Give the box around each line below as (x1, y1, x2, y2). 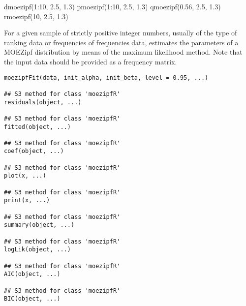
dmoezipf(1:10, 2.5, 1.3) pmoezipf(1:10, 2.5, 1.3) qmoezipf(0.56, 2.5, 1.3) (4, 1, 221, 11)
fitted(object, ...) (4, 123, 71, 130)
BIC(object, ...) (4, 295, 61, 303)
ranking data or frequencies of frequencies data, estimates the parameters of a (4, 37, 239, 47)
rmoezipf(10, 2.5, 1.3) (4, 11, 68, 21)
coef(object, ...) (4, 148, 64, 155)
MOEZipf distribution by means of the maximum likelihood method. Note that (4, 47, 243, 57)
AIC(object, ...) (4, 271, 61, 278)
